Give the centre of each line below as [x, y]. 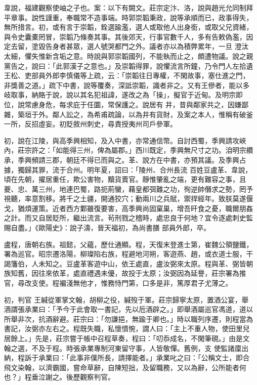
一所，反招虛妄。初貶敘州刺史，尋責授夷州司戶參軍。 [90, 124]
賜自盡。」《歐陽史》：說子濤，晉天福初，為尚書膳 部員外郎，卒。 [107, 228]
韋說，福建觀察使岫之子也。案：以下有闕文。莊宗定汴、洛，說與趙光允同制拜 [128, 7]
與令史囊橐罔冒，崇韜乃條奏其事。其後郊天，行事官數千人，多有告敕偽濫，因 [128, 36]
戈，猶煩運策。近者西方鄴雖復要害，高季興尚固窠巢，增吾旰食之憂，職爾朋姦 [128, 208]
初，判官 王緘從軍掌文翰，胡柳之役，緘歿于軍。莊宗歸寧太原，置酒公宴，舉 [126, 299]
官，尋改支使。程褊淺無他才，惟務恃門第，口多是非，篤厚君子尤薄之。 [118, 283]
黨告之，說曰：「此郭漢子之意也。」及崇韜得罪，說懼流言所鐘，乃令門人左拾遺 [128, 65]
